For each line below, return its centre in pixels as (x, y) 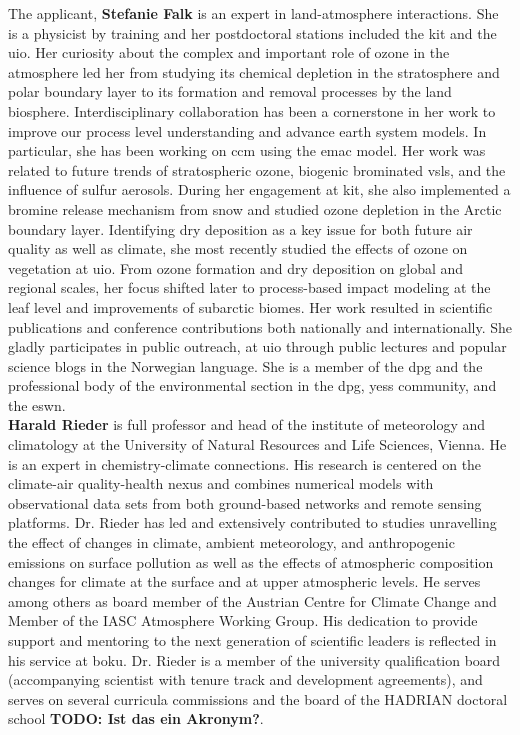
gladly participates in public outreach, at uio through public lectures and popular (257, 346)
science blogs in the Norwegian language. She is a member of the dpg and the (245, 365)
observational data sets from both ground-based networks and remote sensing (245, 502)
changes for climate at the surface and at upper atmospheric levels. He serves (244, 581)
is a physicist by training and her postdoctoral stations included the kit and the (252, 32)
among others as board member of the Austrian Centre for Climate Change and (252, 600)
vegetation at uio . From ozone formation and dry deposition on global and (236, 267)
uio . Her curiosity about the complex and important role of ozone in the (229, 52)
